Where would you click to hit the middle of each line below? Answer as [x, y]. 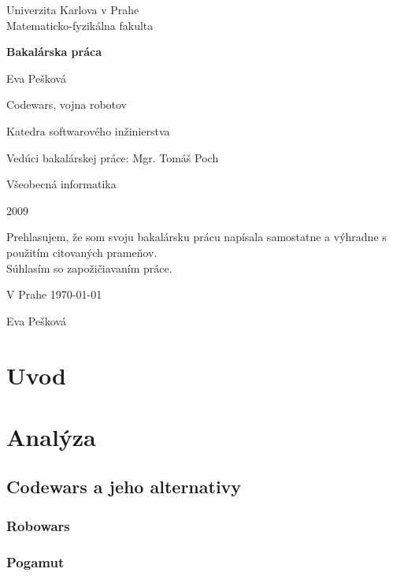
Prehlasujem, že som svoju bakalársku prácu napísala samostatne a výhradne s [196, 237]
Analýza [51, 436]
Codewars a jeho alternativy [124, 487]
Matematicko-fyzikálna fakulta [80, 25]
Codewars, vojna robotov [67, 104]
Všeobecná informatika [61, 184]
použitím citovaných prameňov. [82, 252]
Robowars [38, 525]
